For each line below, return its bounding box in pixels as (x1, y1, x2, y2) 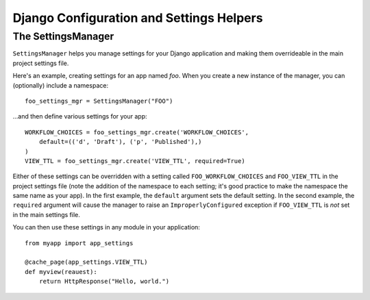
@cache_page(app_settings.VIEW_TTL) (25, 258, 148, 266)
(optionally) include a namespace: (12, 81, 109, 89)
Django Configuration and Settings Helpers (12, 10, 263, 25)
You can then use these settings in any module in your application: (12, 223, 200, 232)
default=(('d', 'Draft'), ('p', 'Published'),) (38, 138, 202, 146)
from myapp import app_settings (25, 239, 134, 247)
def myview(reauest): (25, 268, 97, 275)
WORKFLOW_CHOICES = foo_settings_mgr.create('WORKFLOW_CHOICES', (25, 128, 249, 136)
